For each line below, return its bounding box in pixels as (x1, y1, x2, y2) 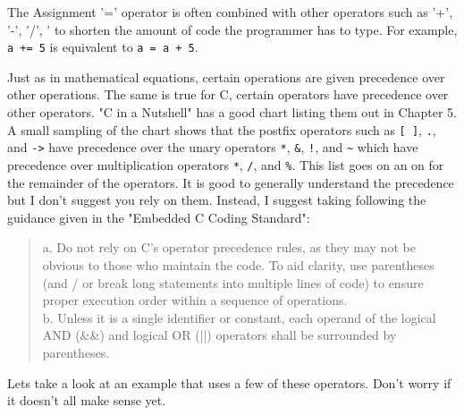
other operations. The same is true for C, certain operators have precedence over (7, 85, 449, 104)
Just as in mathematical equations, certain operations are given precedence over (7, 67, 445, 86)
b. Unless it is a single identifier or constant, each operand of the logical (42, 308, 436, 326)
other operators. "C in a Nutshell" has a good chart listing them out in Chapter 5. (7, 103, 457, 122)
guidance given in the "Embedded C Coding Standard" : (7, 207, 310, 226)
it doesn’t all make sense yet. (7, 391, 166, 410)
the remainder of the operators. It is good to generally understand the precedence (7, 173, 454, 191)
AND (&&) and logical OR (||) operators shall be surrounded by (42, 326, 397, 344)
